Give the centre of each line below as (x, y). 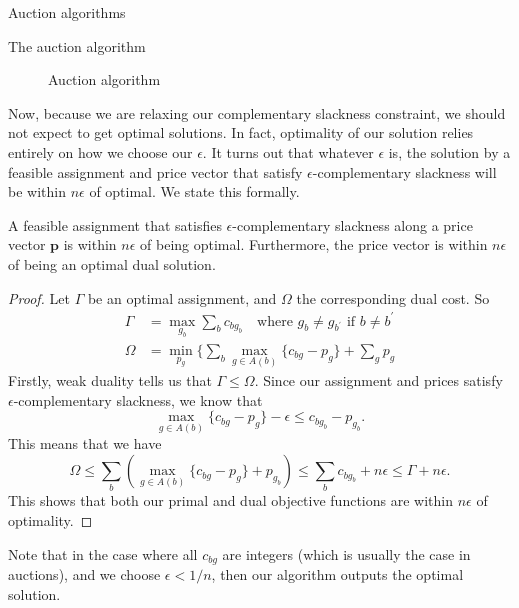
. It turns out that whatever (288, 151)
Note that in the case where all (103, 553)
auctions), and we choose (84, 574)
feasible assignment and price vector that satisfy (155, 171)
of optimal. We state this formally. (194, 191)
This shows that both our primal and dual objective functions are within (230, 500)
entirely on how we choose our (100, 151)
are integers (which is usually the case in (346, 553)
